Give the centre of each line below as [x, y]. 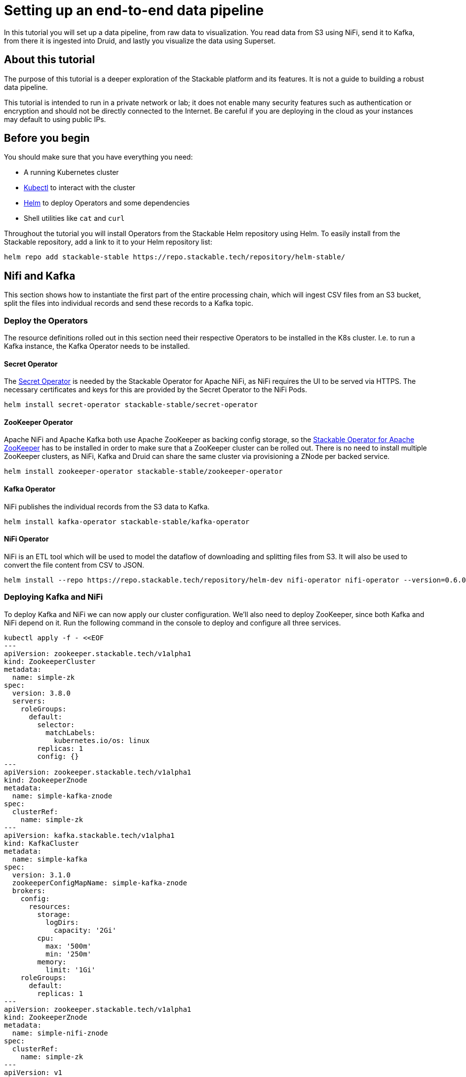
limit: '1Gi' [71, 970]
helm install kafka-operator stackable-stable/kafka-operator [127, 521]
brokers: [29, 891]
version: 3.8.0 [41, 693]
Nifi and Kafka [40, 276]
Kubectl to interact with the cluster [80, 188]
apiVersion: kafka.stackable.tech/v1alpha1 [89, 835]
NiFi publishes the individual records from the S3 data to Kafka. [107, 506]
